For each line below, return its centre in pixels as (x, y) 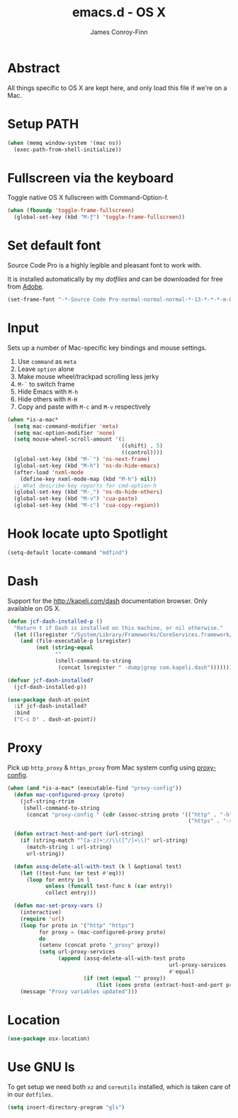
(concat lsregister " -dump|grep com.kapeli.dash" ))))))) (145, 668)
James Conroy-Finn (119, 32)
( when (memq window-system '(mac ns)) (64, 143)
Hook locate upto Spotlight (88, 534)
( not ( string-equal (64, 648)
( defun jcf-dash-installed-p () (55, 621)
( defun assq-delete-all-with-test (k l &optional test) (98, 866)
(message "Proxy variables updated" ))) (79, 991)
